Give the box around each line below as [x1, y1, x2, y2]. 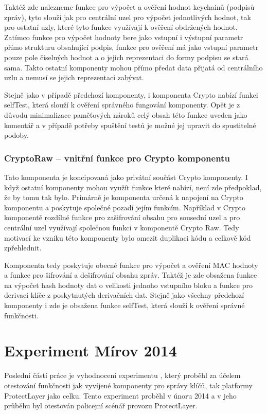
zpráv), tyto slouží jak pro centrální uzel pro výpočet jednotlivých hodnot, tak [4, 11, 251, 22]
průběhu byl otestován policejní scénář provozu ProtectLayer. [4, 400, 198, 411]
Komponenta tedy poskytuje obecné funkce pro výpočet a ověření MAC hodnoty [4, 259, 258, 270]
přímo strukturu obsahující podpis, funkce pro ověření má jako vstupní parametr [4, 42, 259, 52]
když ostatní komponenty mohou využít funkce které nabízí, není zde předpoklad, [4, 182, 262, 192]
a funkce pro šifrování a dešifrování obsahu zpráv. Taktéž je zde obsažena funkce [4, 269, 257, 280]
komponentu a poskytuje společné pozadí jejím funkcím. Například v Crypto [4, 202, 245, 212]
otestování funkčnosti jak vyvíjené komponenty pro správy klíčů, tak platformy [4, 380, 253, 390]
